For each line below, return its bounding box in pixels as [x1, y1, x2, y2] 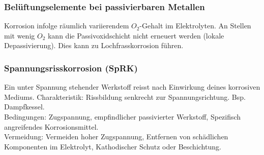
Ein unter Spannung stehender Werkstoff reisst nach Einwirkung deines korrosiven [4, 82, 260, 92]
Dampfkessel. [4, 101, 45, 112]
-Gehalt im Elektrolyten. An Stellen [139, 20, 251, 31]
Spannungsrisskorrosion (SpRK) [4, 61, 138, 74]
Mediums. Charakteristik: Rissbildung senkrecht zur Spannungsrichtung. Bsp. [4, 91, 246, 102]
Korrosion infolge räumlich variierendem [4, 20, 129, 31]
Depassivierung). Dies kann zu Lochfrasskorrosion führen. [4, 40, 184, 51]
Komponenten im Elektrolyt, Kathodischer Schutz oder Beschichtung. [4, 141, 221, 151]
